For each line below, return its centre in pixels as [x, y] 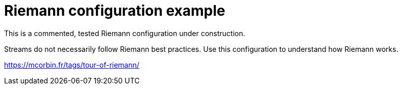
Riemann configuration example [115, 11]
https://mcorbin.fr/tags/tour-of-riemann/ [72, 65]
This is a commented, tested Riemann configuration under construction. [125, 33]
